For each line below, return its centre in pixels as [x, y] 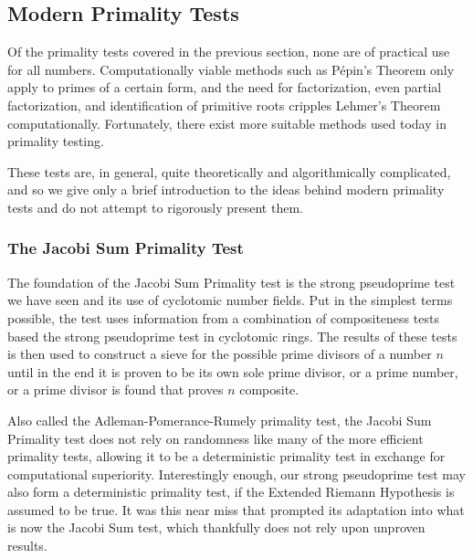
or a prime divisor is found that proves [116, 390]
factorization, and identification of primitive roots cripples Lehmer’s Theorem [224, 105]
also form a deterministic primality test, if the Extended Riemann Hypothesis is [231, 492]
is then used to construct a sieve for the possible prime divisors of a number [220, 354]
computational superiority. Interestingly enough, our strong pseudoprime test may [236, 474]
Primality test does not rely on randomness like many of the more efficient [215, 438]
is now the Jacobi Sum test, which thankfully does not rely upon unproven [216, 527]
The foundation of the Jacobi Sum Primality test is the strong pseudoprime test [231, 282]
